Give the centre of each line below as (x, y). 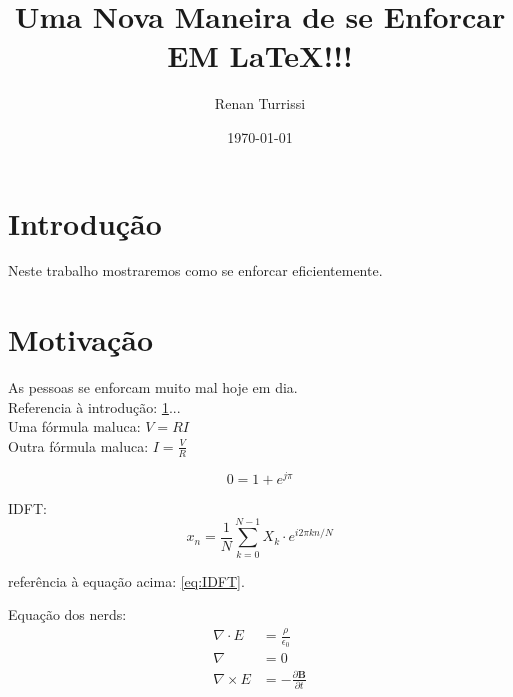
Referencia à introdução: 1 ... (94, 406)
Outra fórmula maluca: (78, 445)
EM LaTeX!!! (260, 55)
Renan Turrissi (260, 103)
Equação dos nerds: (67, 614)
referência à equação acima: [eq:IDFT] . (126, 580)
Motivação (81, 339)
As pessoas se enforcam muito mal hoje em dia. (153, 387)
